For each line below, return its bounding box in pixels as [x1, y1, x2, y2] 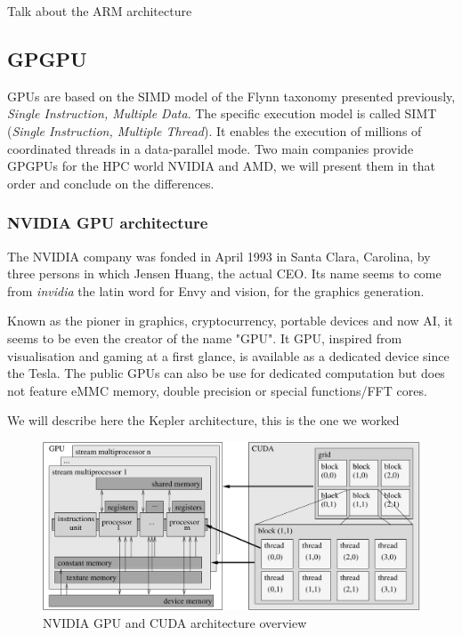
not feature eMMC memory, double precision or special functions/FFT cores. [7, 381, 427, 399]
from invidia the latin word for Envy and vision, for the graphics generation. [7, 281, 425, 300]
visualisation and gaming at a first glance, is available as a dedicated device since [7, 346, 450, 365]
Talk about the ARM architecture [7, 2, 192, 20]
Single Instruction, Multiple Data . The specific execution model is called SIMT [7, 104, 437, 123]
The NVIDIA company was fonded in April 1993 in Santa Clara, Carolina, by [7, 246, 431, 265]
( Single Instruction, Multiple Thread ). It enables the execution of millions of [7, 121, 422, 140]
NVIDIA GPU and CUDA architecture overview [43, 613, 307, 631]
